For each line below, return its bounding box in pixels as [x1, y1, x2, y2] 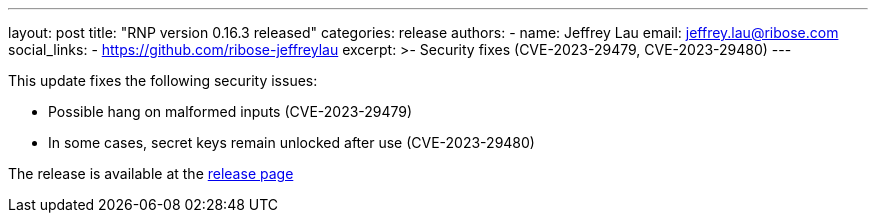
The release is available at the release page [8, 165, 294, 182]
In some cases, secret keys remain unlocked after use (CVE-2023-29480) [48, 134, 535, 151]
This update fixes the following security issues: [8, 72, 318, 89]
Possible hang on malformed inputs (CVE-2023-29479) [48, 103, 413, 120]
